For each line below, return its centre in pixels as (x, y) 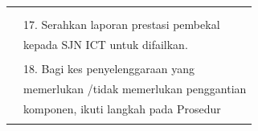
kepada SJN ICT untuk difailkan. (106, 45)
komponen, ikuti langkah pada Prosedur (122, 108)
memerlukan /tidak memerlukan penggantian (135, 89)
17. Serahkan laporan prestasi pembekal (122, 25)
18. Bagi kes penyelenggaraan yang (109, 69)
